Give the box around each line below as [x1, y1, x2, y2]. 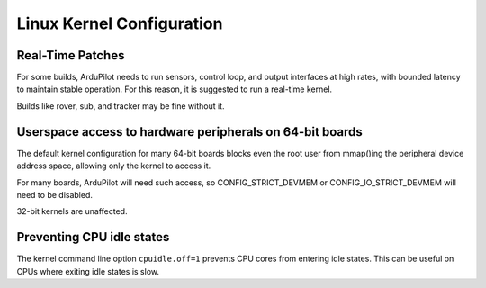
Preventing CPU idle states [16, 229, 170, 245]
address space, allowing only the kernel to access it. [16, 160, 211, 171]
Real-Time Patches [16, 48, 125, 63]
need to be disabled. [16, 189, 94, 200]
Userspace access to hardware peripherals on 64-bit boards [16, 124, 364, 139]
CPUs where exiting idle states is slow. [16, 265, 159, 276]
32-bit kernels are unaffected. [16, 206, 128, 217]
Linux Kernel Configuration [16, 13, 223, 33]
